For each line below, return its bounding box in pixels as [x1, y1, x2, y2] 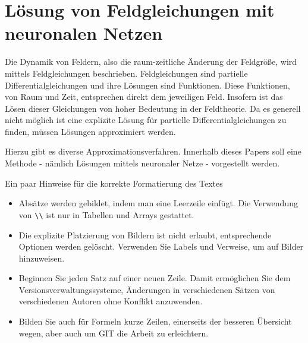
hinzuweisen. [18, 251, 65, 264]
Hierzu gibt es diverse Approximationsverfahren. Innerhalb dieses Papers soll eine [5, 145, 301, 158]
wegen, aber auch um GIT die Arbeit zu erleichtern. [18, 326, 209, 339]
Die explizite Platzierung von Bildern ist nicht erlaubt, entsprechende [18, 228, 272, 241]
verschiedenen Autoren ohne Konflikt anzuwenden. [18, 295, 203, 307]
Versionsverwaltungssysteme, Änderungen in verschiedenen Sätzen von [18, 283, 275, 295]
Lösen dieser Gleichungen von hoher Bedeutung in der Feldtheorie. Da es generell [5, 102, 301, 114]
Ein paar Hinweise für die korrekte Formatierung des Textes [5, 177, 223, 189]
